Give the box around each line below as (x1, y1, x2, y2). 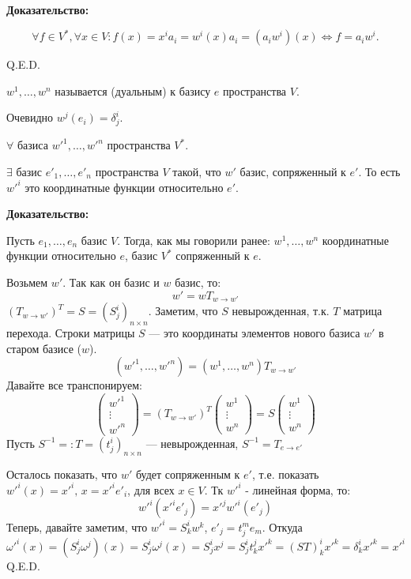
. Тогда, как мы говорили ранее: (117, 231, 270, 248)
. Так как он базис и (62, 274, 160, 291)
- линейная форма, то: (245, 481, 351, 498)
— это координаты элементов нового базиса (149, 324, 360, 340)
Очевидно (6, 109, 54, 126)
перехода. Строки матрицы (6, 324, 135, 340)
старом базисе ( (6, 340, 82, 356)
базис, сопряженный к (239, 163, 346, 179)
